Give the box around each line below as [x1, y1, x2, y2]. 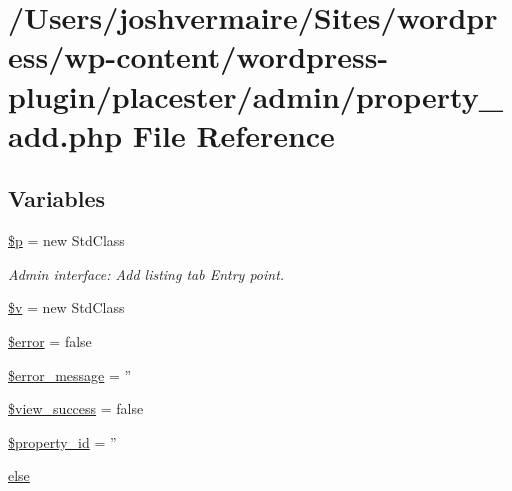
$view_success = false [8, 398, 144, 419]
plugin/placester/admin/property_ [8, 75, 503, 116]
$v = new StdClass [8, 297, 125, 318]
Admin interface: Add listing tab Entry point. [8, 263, 285, 284]
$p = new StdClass [8, 230, 125, 251]
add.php [8, 114, 123, 155]
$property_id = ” [8, 431, 117, 452]
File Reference [132, 114, 335, 155]
